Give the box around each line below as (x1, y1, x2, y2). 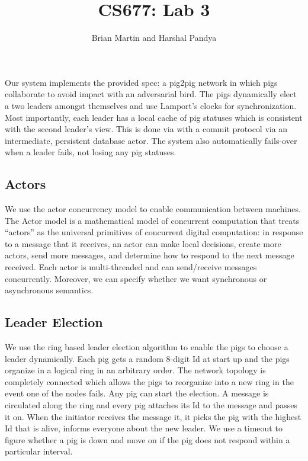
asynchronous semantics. (5, 284, 94, 296)
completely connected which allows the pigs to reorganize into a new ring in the (5, 375, 294, 388)
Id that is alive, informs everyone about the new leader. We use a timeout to (5, 422, 283, 434)
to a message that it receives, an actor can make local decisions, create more (5, 237, 281, 249)
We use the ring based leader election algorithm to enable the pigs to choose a (5, 341, 288, 353)
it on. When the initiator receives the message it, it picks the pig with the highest (5, 410, 301, 422)
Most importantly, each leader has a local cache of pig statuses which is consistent (5, 111, 303, 123)
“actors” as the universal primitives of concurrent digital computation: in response (5, 226, 303, 238)
